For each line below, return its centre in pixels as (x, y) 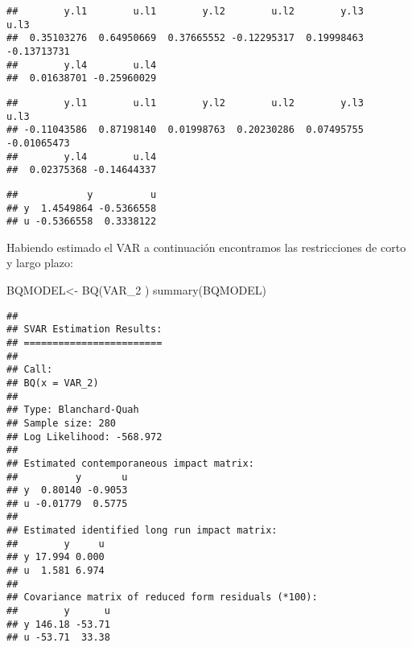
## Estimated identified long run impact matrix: (142, 531)
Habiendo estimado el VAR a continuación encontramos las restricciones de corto (206, 247)
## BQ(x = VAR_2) (53, 383)
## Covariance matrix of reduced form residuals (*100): (162, 598)
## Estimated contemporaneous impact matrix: (130, 463)
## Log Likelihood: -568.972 (84, 437)
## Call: (30, 370)
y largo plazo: (40, 263)
